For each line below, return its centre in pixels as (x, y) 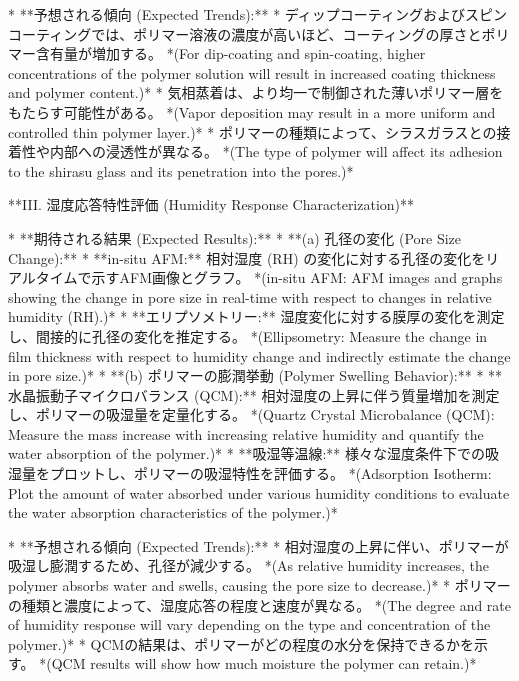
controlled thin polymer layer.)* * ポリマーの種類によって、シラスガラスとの (252, 131)
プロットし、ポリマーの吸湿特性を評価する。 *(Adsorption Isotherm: (270, 473)
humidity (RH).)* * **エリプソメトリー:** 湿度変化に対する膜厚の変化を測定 (256, 316)
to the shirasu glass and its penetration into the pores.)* (181, 170)
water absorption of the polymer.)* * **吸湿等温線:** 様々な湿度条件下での (246, 453)
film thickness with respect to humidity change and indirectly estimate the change (259, 355)
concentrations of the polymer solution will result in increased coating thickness (252, 72)
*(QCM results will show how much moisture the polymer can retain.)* (258, 663)
